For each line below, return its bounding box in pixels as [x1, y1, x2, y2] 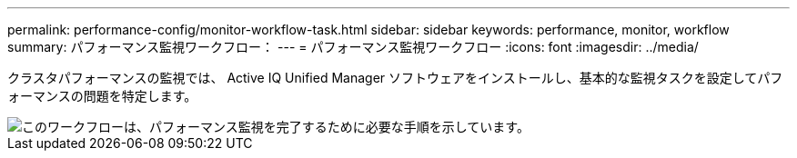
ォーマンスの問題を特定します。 [7, 88, 197, 104]
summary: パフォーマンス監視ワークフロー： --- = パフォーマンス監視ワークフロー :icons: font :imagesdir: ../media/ [7, 39, 699, 54]
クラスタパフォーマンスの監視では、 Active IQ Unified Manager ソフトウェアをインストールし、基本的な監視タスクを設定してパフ [7, 70, 783, 85]
